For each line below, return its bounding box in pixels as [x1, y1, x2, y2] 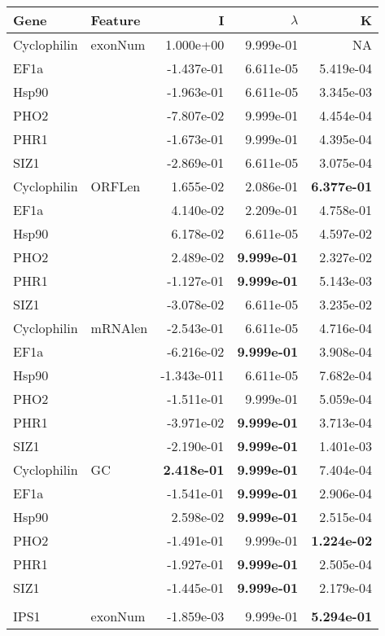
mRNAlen [90, 318, 148, 337]
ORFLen [90, 177, 141, 195]
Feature [90, 11, 141, 29]
